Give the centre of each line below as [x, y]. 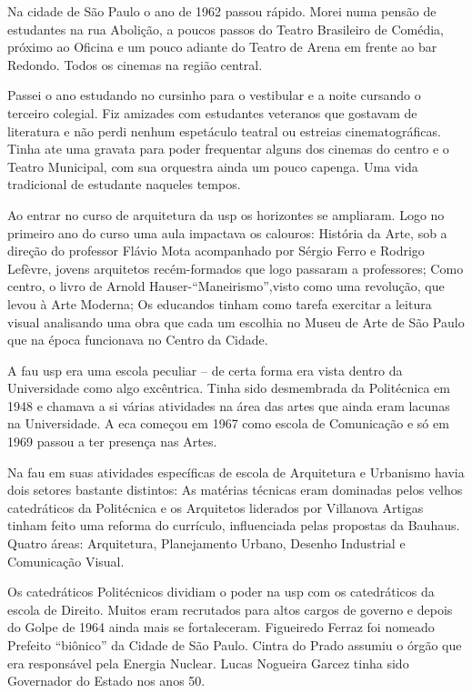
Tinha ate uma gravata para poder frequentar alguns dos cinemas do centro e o [228, 149]
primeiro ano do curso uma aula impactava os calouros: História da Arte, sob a [227, 232]
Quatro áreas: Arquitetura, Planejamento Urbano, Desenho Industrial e [206, 543]
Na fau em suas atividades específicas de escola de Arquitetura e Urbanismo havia [236, 472]
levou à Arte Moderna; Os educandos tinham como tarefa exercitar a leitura [220, 303]
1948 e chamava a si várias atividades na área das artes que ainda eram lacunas [229, 405]
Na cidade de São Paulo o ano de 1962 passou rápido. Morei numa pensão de [222, 11]
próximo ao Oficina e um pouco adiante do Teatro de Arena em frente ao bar [222, 47]
